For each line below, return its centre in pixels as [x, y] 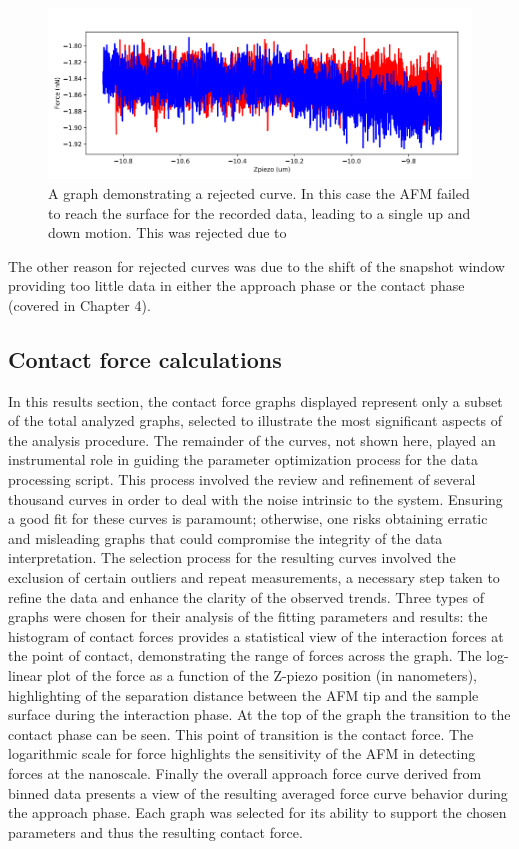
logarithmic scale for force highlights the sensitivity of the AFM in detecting [242, 753]
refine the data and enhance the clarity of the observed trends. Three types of [246, 596]
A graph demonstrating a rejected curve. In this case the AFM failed [259, 192]
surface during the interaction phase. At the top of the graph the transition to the [259, 714]
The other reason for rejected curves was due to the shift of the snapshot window [256, 265]
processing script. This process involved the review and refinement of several [242, 479]
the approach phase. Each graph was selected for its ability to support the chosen [257, 812]
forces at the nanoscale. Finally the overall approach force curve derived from [245, 772]
